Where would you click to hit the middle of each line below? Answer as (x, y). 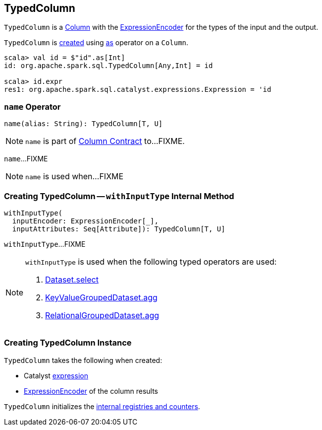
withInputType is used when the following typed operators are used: (151, 261)
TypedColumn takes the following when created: (83, 360)
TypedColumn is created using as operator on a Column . (96, 43)
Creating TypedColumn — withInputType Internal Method (119, 196)
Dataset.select (72, 279)
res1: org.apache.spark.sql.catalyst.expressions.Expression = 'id (138, 90)
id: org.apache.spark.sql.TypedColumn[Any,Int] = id (108, 66)
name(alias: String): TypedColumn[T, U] (83, 124)
